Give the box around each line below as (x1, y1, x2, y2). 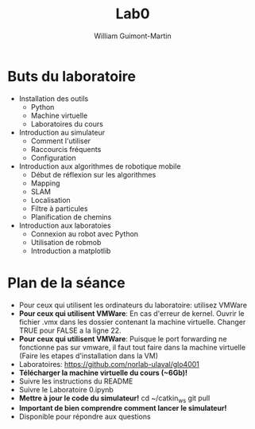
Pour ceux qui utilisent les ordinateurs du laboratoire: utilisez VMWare (18, 300, 248, 310)
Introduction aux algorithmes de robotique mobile (18, 161, 181, 171)
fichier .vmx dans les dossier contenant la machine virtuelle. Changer (18, 317, 246, 326)
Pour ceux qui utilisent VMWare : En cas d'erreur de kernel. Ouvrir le (18, 308, 245, 318)
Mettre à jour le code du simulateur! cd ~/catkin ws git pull (18, 393, 211, 404)
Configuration (30, 153, 76, 162)
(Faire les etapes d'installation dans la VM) (18, 351, 159, 361)
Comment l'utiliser (30, 136, 91, 146)
